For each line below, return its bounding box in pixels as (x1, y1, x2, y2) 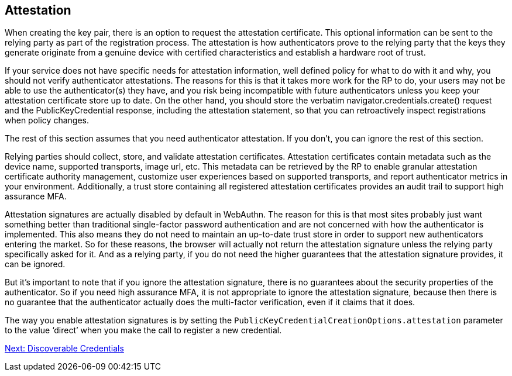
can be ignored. (5, 259, 66, 270)
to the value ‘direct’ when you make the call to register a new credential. (5, 325, 282, 336)
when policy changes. (5, 115, 89, 126)
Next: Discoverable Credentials (5, 343, 124, 354)
